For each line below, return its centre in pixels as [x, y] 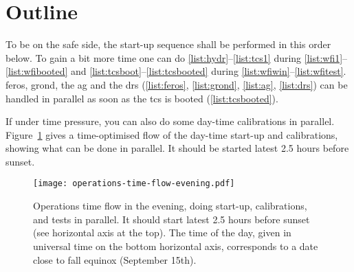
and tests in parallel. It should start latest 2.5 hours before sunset [172, 219]
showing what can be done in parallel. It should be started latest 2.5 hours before [177, 148]
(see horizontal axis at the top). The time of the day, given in [162, 233]
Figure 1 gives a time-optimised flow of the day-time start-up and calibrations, [172, 134]
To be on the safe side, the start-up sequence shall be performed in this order [168, 44]
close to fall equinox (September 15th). [115, 259]
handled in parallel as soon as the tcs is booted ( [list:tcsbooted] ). [142, 98]
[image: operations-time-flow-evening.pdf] [134, 184]
